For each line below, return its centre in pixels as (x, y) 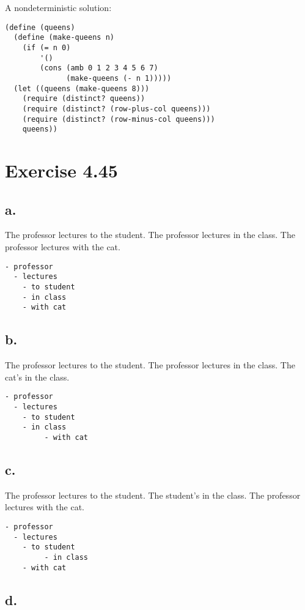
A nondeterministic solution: (58, 7)
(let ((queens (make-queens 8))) (82, 88)
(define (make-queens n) (64, 38)
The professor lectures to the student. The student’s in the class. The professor (153, 495)
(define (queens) (40, 27)
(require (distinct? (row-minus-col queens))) (119, 119)
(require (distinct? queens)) (84, 99)
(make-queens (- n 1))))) (119, 78)
